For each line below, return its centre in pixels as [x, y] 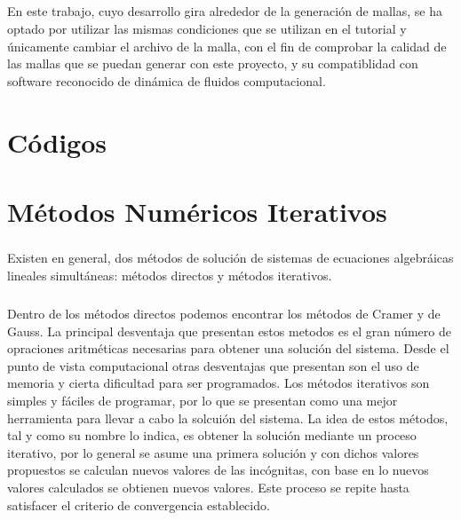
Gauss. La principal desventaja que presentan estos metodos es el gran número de [229, 331]
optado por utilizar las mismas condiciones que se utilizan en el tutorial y [207, 28]
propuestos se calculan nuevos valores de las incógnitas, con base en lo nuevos [218, 470]
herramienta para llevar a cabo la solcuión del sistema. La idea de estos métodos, [228, 418]
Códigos [57, 142]
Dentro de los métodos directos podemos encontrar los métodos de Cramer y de [224, 314]
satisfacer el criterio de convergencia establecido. [139, 504]
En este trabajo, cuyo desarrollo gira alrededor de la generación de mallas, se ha [225, 11]
